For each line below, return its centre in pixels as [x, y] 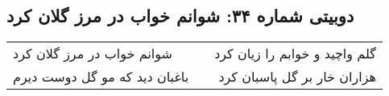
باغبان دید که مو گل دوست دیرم [101, 77]
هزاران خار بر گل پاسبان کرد [297, 77]
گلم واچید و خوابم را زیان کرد [295, 54]
